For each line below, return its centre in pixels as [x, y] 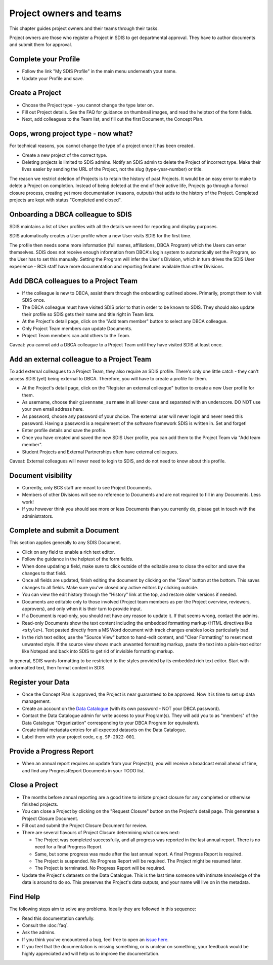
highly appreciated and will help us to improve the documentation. [91, 954]
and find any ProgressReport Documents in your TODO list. [83, 770]
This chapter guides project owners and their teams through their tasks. [84, 28]
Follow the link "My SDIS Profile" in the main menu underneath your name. [99, 72]
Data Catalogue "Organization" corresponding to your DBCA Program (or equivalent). [111, 723]
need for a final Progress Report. [69, 847]
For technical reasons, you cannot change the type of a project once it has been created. [102, 146]
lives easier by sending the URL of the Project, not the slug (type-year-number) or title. [112, 169]
